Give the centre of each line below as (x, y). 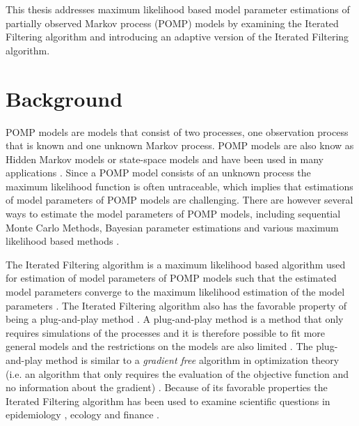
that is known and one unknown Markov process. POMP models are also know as (180, 145)
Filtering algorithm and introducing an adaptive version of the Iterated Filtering (177, 37)
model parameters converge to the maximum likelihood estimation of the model (175, 292)
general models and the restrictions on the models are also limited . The (159, 346)
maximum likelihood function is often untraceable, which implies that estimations (179, 186)
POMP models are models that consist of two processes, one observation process (177, 131)
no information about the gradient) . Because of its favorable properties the (167, 387)
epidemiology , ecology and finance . (82, 414)
